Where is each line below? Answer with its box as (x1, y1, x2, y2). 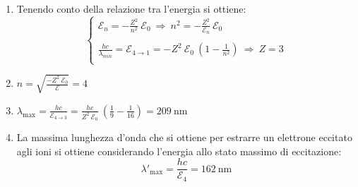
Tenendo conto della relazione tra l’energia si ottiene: (16, 1, 246, 16)
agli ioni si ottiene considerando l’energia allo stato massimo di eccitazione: (16, 143, 342, 158)
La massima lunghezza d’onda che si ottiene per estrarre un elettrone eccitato (16, 130, 352, 145)
